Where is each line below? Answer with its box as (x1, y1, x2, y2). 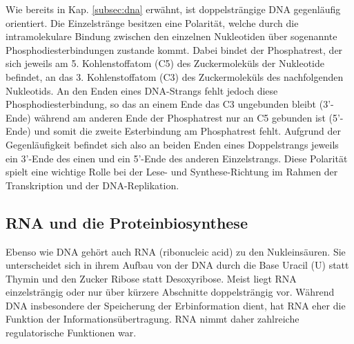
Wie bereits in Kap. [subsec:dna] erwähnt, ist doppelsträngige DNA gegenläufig (6, 2, 341, 16)
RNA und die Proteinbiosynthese (6, 211, 248, 233)
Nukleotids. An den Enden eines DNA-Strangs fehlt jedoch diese (6, 83, 278, 97)
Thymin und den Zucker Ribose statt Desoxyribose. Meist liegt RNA (6, 271, 297, 285)
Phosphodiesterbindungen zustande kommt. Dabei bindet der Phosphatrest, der (6, 42, 343, 57)
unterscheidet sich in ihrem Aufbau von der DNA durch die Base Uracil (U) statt (6, 258, 349, 272)
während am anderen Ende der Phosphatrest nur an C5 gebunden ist (34, 110, 326, 124)
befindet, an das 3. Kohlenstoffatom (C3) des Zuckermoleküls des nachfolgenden (6, 69, 344, 84)
